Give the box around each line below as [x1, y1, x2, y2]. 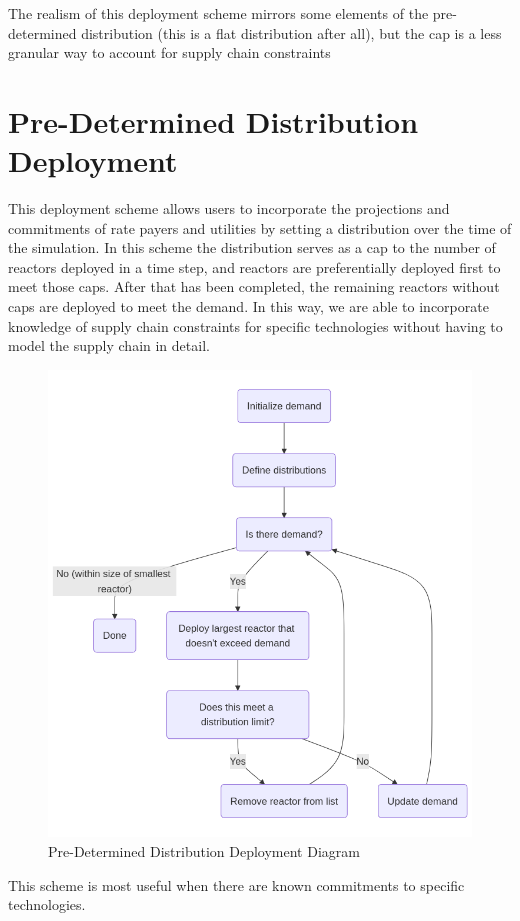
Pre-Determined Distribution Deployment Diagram [48, 841, 360, 861]
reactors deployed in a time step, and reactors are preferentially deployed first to [8, 256, 501, 277]
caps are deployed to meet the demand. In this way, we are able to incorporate [8, 296, 489, 317]
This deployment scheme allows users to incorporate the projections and [8, 198, 450, 219]
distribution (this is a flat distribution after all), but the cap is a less [81, 22, 502, 43]
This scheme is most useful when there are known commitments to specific [8, 874, 465, 895]
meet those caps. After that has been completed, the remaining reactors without [8, 276, 500, 297]
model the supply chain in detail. [8, 335, 210, 356]
